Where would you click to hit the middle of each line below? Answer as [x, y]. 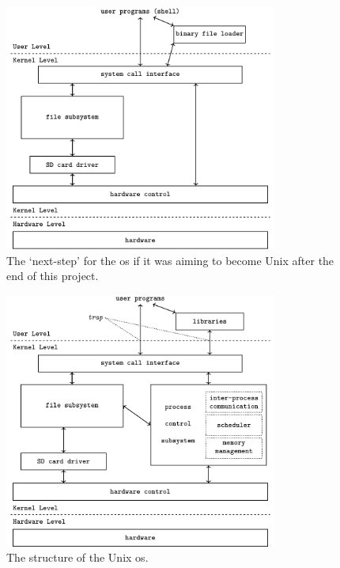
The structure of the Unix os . [77, 557]
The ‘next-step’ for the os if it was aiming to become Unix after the [170, 260]
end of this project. [53, 276]
